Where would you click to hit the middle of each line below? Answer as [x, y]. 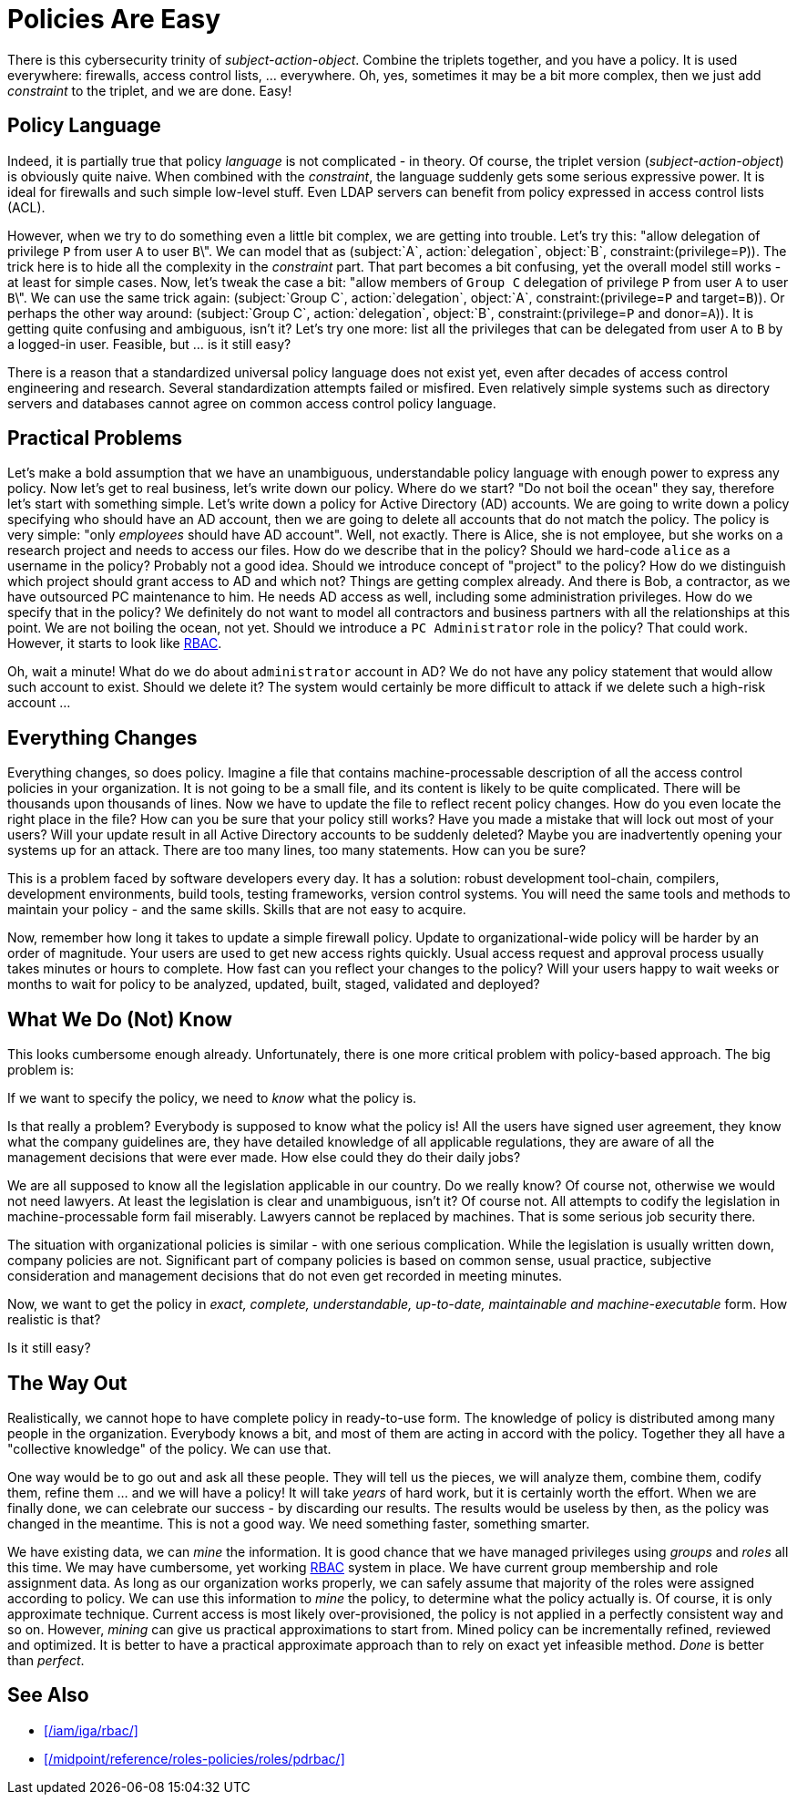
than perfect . [46, 1660]
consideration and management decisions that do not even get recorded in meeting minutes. [285, 1276]
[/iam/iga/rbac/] [91, 1730]
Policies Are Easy [114, 19]
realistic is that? [54, 1320]
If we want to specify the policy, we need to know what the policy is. [212, 1098]
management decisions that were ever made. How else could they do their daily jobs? [264, 1158]
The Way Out [67, 1383]
